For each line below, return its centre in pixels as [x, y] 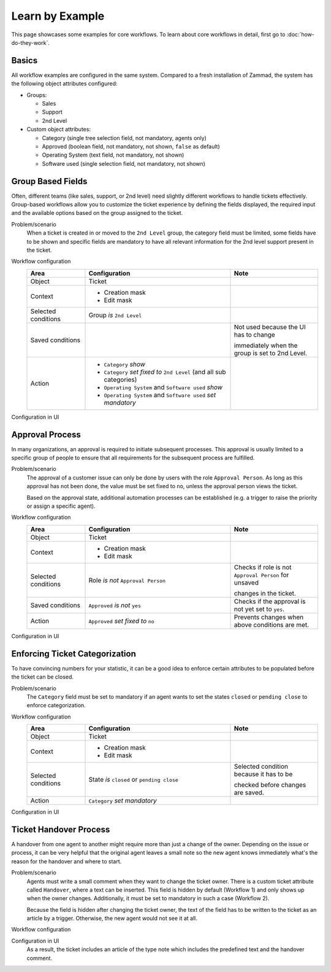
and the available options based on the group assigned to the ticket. [97, 213]
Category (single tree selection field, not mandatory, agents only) [124, 138]
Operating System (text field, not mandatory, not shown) [113, 155]
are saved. [249, 793]
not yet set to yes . [259, 609]
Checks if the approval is [270, 601]
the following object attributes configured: [64, 84]
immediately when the [266, 345]
